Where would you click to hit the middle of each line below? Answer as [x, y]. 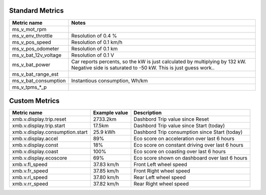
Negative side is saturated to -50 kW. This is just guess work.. [143, 67]
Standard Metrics [36, 11]
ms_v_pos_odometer [35, 48]
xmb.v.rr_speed [30, 184]
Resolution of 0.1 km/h [97, 42]
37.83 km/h [106, 164]
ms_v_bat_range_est [35, 74]
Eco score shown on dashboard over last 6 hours [191, 158]
